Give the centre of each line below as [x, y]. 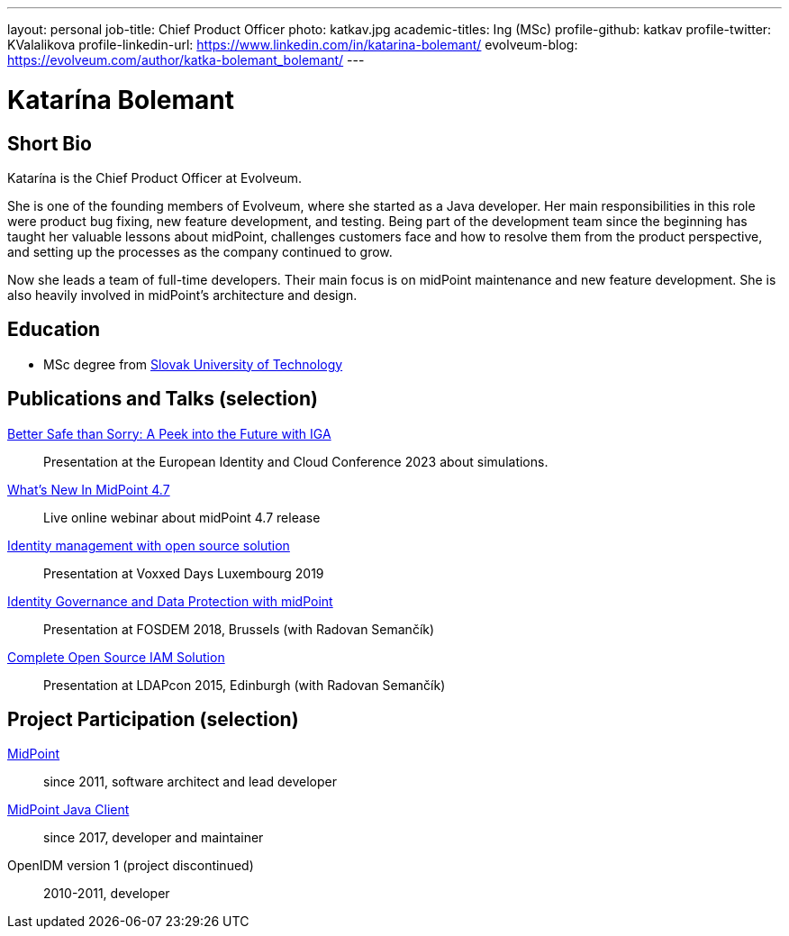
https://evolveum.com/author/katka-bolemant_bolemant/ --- [186, 60]
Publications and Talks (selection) [163, 399]
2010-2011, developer [107, 894]
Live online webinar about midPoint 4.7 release [182, 517]
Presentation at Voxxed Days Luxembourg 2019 [184, 573]
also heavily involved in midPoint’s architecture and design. [182, 295]
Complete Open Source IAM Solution [116, 657]
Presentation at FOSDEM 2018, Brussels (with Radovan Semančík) [239, 629]
